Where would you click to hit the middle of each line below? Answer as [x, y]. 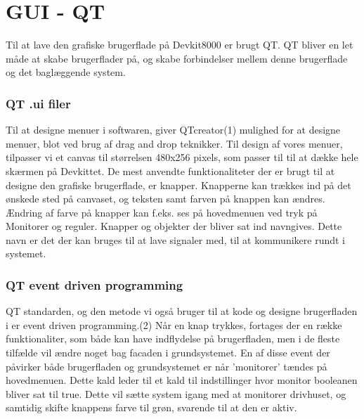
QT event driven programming [95, 284]
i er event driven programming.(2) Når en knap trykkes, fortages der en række [174, 324]
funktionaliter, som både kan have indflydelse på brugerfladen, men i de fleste [173, 339]
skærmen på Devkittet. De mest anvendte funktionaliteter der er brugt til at [170, 170]
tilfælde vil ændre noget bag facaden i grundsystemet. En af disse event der [168, 353]
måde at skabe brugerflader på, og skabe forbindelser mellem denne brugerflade [177, 58]
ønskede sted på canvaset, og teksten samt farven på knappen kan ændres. [165, 199]
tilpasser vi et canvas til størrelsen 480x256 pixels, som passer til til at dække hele [182, 157]
